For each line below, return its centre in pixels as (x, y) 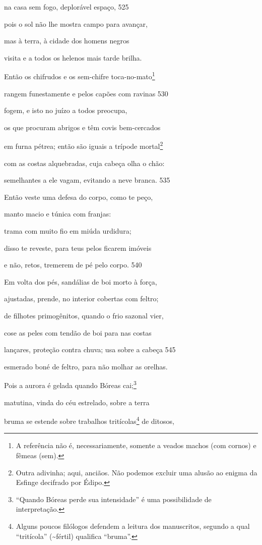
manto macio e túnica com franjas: (58, 214)
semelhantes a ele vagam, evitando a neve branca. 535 (87, 180)
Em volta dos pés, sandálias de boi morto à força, (81, 281)
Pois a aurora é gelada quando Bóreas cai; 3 (70, 385)
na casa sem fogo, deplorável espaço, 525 (67, 7)
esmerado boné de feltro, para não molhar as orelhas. (86, 366)
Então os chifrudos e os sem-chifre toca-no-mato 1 (80, 76)
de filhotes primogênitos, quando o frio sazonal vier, (84, 315)
